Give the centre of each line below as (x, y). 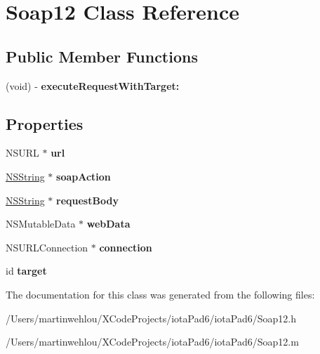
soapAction (84, 176)
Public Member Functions (102, 56)
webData (108, 224)
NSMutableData (41, 224)
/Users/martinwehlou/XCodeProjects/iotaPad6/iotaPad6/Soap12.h (151, 318)
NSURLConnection (47, 247)
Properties (45, 123)
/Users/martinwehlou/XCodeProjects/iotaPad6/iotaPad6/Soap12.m (152, 342)
